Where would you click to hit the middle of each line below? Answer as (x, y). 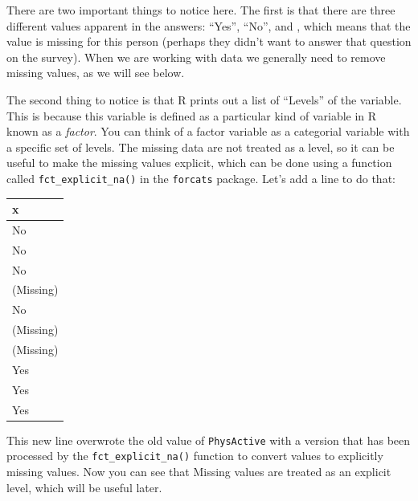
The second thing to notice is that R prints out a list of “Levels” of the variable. (204, 99)
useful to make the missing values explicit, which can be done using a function (199, 163)
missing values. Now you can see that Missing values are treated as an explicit (199, 471)
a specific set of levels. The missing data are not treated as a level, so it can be (201, 147)
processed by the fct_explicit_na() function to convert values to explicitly (195, 456)
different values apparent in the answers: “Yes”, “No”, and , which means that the (209, 25)
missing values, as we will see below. (96, 73)
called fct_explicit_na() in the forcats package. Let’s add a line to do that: (201, 178)
